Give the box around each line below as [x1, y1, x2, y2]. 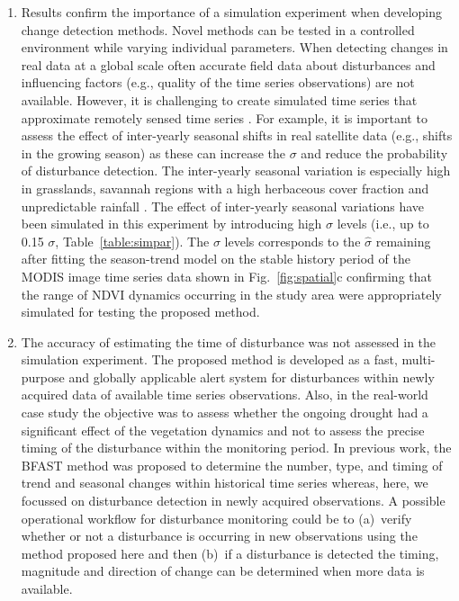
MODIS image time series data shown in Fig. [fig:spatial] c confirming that [21, 266, 432, 285]
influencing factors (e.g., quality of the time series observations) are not [21, 73, 415, 92]
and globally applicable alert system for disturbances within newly [68, 367, 435, 386]
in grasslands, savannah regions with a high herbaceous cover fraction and [21, 178, 429, 197]
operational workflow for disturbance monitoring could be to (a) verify [21, 508, 412, 527]
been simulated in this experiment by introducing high [21, 214, 322, 233]
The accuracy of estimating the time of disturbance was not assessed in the [21, 332, 436, 351]
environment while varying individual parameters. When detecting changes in [21, 38, 448, 57]
